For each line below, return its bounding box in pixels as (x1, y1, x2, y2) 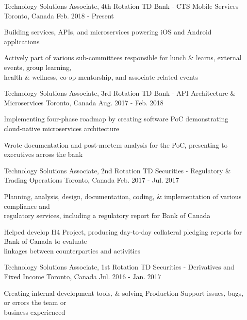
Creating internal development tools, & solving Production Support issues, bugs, (4, 287, 244, 298)
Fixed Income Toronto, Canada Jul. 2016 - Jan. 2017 (4, 271, 161, 282)
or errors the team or (4, 297, 66, 307)
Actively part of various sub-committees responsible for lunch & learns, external (4, 52, 242, 63)
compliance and (4, 201, 50, 211)
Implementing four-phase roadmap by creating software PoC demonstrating (4, 114, 229, 124)
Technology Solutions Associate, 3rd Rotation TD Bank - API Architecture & (4, 88, 236, 98)
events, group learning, (4, 62, 72, 72)
